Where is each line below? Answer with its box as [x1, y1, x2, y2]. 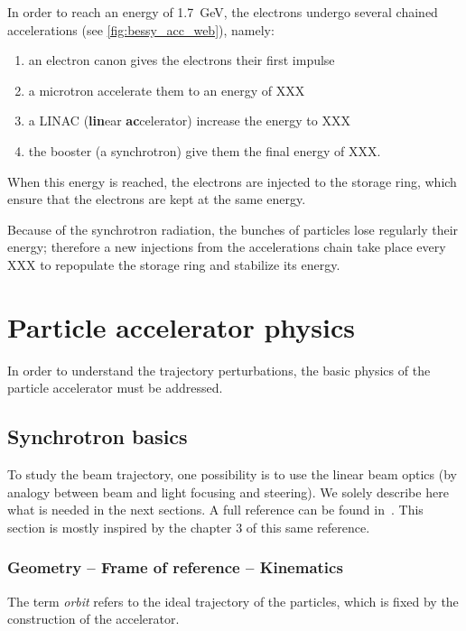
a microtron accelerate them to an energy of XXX [28, 80, 305, 99]
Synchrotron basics [7, 422, 188, 450]
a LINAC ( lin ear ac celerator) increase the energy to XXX [28, 111, 350, 130]
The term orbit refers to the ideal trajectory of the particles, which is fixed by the [7, 591, 459, 610]
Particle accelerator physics [7, 308, 356, 345]
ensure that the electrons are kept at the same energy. [7, 190, 306, 209]
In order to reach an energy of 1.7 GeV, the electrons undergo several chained [7, 3, 438, 21]
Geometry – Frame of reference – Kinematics [7, 556, 343, 579]
